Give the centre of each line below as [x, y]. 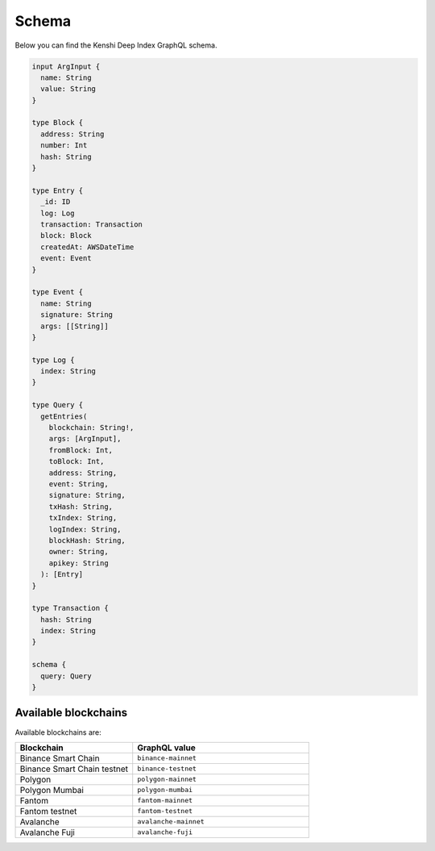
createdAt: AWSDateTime [87, 247]
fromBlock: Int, [81, 450]
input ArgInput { [66, 66]
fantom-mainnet [165, 801]
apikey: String [79, 563]
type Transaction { [70, 608]
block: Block [66, 236]
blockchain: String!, [91, 428]
